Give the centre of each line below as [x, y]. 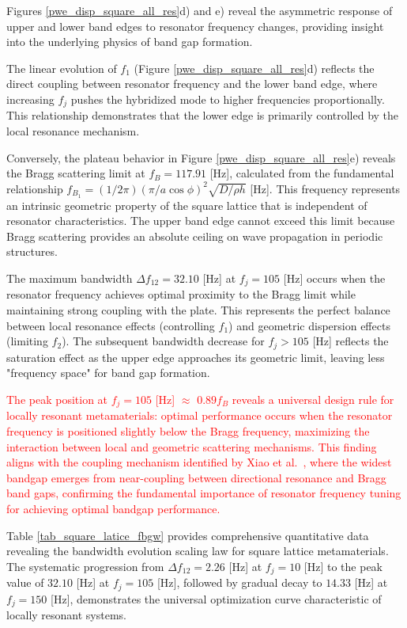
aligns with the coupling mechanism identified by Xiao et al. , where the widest [199, 462]
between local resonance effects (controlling [111, 325]
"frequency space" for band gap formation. [108, 373]
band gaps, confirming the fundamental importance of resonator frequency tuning [204, 493]
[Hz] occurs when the [334, 278]
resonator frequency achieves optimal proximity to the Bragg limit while [181, 294]
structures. [32, 251]
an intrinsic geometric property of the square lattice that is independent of [187, 205]
